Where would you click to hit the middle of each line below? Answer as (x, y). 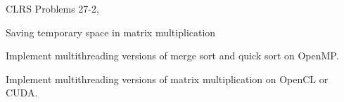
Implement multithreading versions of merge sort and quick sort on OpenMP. (172, 56)
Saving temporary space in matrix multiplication (111, 32)
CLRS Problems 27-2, (52, 8)
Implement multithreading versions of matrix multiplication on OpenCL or (167, 79)
